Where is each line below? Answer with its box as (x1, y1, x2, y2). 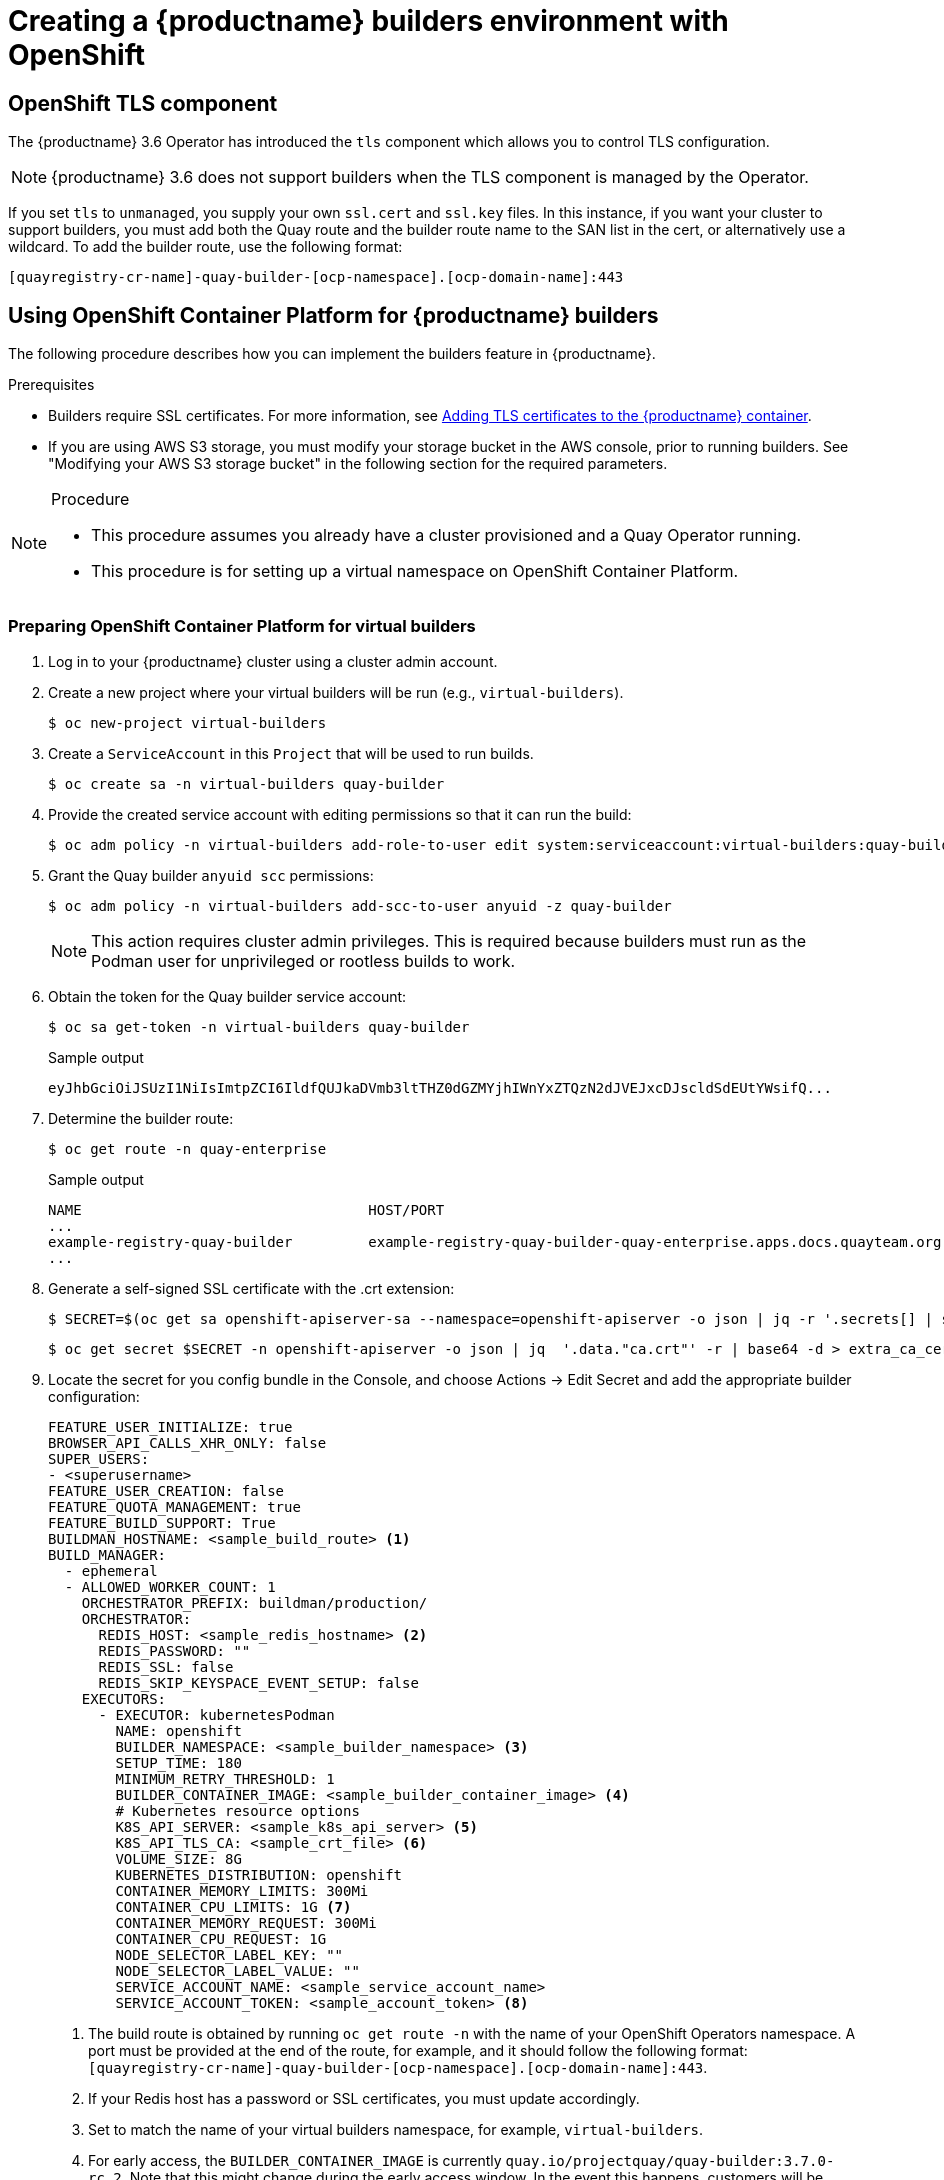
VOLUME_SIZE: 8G (115, 1850, 242, 1867)
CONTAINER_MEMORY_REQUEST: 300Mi (115, 1914, 377, 1931)
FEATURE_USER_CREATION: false (48, 1482, 285, 1499)
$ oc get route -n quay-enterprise (48, 1140, 327, 1157)
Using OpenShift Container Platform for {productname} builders (8, 302, 659, 328)
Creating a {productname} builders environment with (8, 4, 729, 38)
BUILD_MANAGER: (48, 1546, 167, 1563)
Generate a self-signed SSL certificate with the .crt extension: (48, 1279, 455, 1297)
